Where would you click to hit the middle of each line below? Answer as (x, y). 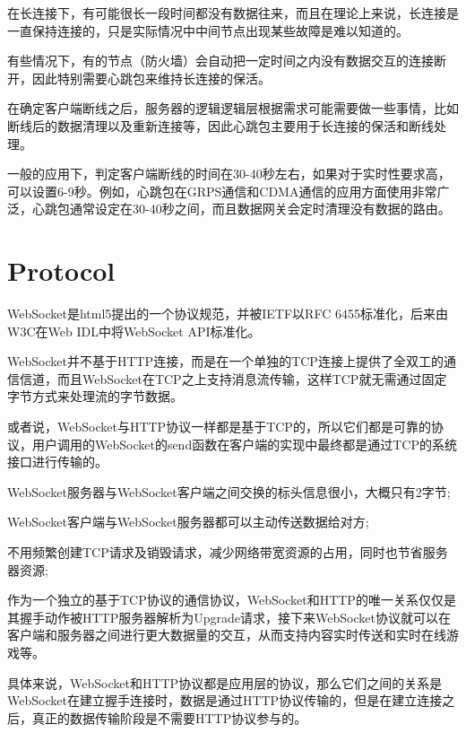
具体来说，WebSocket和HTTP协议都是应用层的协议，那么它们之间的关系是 (225, 682)
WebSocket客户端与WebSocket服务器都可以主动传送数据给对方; (188, 522)
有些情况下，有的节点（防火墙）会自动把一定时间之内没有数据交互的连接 (220, 61)
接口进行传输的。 (57, 462)
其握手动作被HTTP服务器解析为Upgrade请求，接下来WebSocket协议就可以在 (229, 617)
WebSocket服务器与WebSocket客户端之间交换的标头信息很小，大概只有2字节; (229, 491)
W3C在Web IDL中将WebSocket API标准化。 (134, 331)
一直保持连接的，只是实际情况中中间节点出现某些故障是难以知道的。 (208, 30)
